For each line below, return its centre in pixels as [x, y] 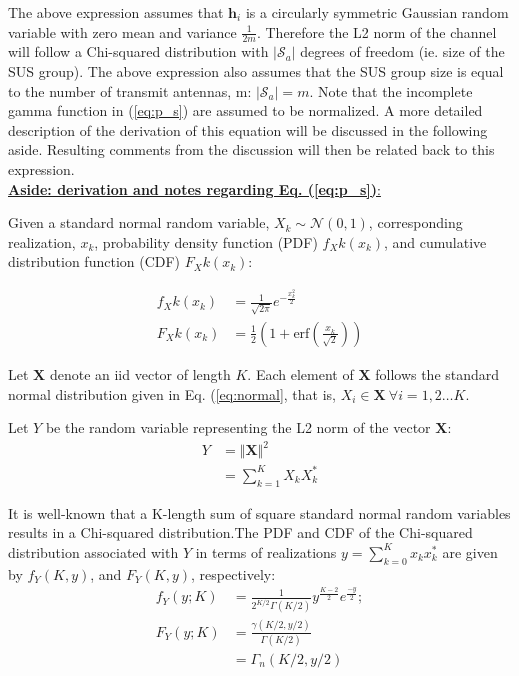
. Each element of [300, 373]
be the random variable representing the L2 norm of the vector [238, 427]
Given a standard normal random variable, [139, 222]
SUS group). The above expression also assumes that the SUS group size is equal [256, 71]
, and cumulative [435, 241]
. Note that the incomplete [391, 90]
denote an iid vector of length [140, 373]
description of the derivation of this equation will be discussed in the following [248, 129]
